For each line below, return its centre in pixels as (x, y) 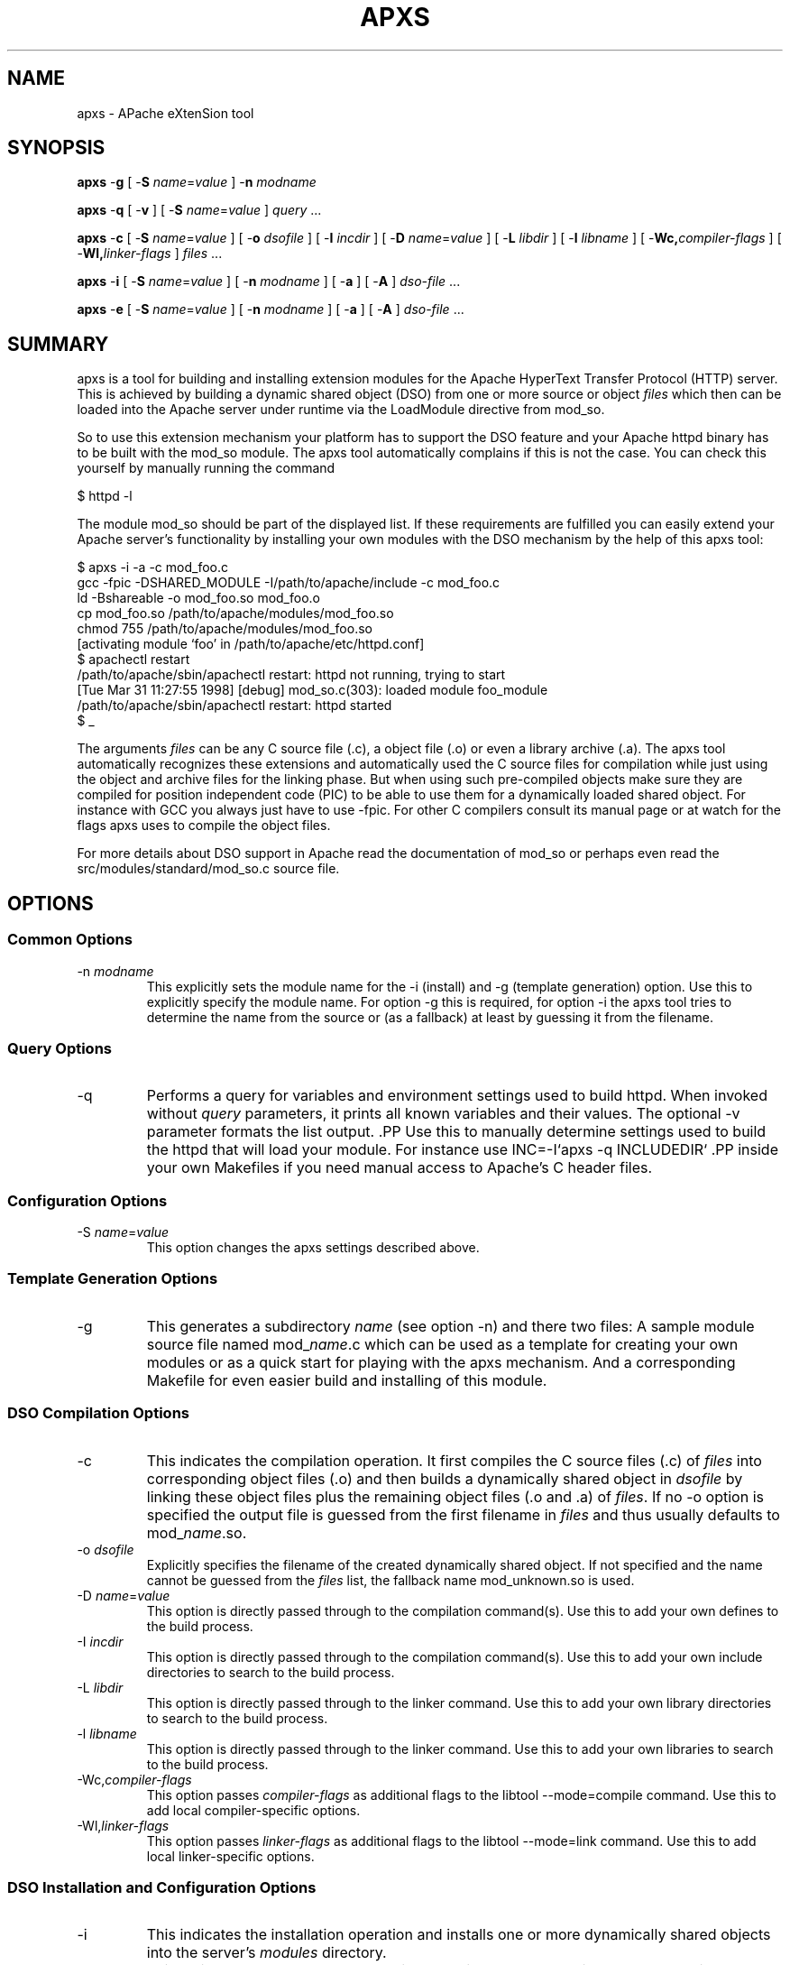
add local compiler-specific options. (253, 1810)
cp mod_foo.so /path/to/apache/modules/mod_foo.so (235, 613)
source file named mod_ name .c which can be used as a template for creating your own (442, 1344)
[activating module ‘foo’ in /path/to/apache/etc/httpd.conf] (251, 644)
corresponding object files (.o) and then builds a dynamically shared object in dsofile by (445, 1478)
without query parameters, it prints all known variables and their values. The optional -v (443, 1114)
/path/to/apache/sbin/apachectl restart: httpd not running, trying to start (291, 675)
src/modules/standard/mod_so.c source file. (208, 869)
